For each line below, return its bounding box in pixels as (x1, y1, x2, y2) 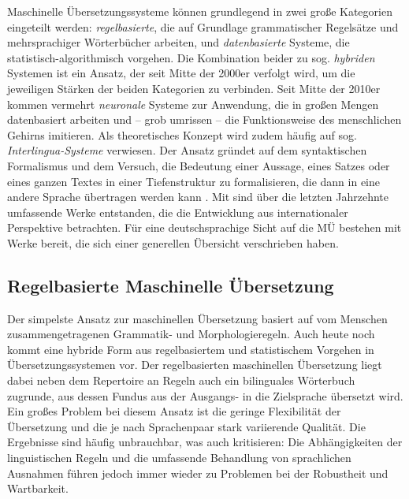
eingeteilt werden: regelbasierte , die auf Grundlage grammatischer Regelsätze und (7, 18, 399, 35)
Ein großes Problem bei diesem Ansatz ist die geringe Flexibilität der (7, 403, 341, 419)
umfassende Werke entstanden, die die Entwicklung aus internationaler (7, 203, 348, 220)
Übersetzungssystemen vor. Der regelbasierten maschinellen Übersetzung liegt (7, 356, 382, 373)
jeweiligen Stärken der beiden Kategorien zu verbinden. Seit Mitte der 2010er (7, 80, 381, 96)
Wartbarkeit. (7, 480, 69, 497)
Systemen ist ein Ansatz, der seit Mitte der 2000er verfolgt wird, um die (7, 65, 355, 81)
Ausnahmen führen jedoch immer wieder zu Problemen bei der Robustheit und (7, 464, 389, 481)
